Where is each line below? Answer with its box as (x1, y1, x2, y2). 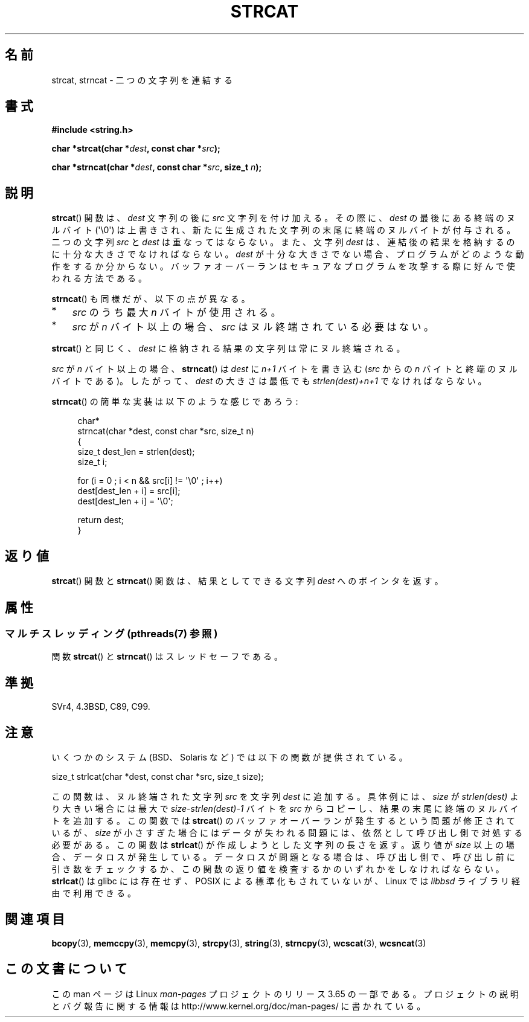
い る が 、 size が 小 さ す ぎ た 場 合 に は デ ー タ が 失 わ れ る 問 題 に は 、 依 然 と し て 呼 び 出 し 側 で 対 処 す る (51, 828, 523, 838)
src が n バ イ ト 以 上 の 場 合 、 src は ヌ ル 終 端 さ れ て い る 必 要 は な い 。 (72, 321, 434, 333)
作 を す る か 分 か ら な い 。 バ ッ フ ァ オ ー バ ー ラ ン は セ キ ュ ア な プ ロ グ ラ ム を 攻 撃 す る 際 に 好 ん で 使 (51, 261, 515, 272)
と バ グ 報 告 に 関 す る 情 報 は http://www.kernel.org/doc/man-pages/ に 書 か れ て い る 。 (51, 1000, 426, 1011)
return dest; (77, 515, 124, 525)
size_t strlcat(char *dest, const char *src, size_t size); (51, 771, 264, 782)
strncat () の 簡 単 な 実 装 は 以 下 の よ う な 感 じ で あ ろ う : (51, 396, 298, 407)
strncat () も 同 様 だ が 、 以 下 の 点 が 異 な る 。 (51, 294, 250, 304)
